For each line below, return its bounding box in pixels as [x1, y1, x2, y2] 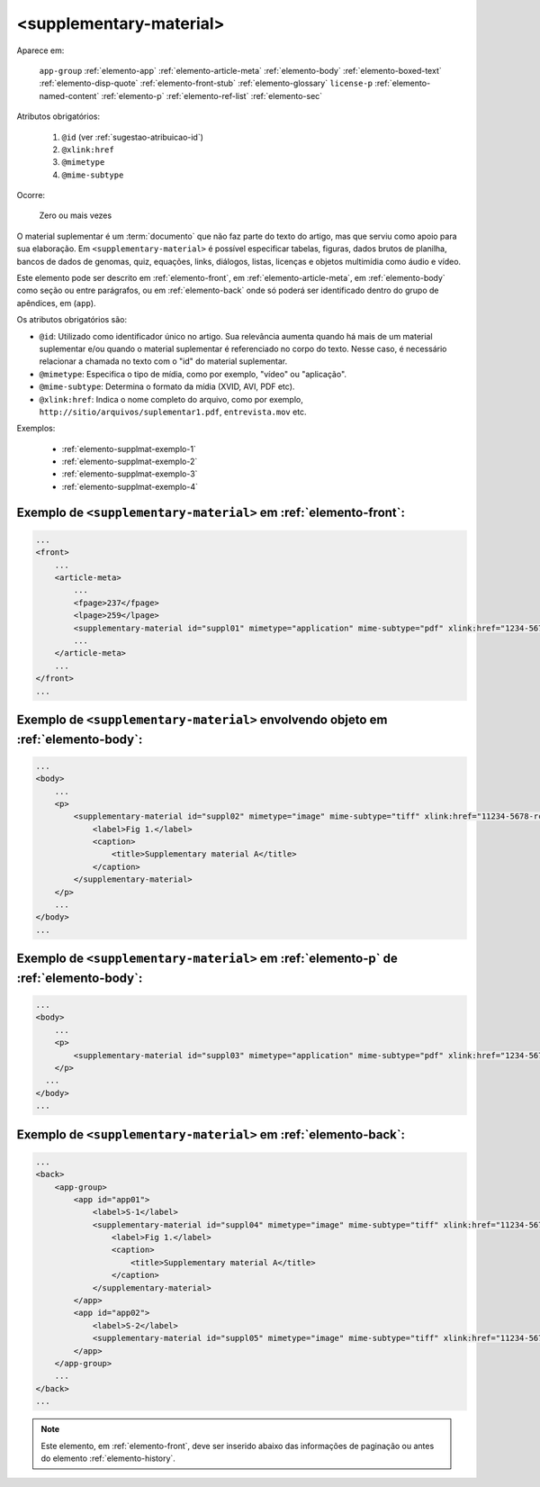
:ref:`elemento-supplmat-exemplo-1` [61, 443, 197, 454]
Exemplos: [16, 423, 56, 434]
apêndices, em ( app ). [16, 297, 96, 308]
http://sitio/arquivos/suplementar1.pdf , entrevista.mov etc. [39, 406, 307, 417]
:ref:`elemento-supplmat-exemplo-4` [61, 481, 198, 492]
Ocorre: [16, 190, 45, 201]
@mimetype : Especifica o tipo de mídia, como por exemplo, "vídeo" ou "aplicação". [39, 368, 346, 379]
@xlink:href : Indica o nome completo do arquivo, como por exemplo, [39, 394, 303, 404]
